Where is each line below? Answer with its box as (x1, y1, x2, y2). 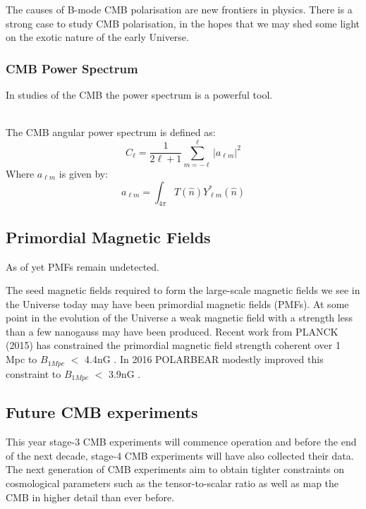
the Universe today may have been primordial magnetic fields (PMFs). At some (6, 296, 349, 311)
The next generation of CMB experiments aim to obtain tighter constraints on (6, 462, 345, 477)
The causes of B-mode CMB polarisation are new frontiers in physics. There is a (6, 2, 353, 16)
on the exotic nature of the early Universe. (6, 30, 189, 44)
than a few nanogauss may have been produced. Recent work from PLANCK (6, 324, 338, 338)
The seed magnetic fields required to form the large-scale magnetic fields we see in (6, 283, 360, 298)
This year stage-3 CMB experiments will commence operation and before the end (6, 434, 357, 449)
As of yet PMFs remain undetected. (6, 259, 159, 274)
